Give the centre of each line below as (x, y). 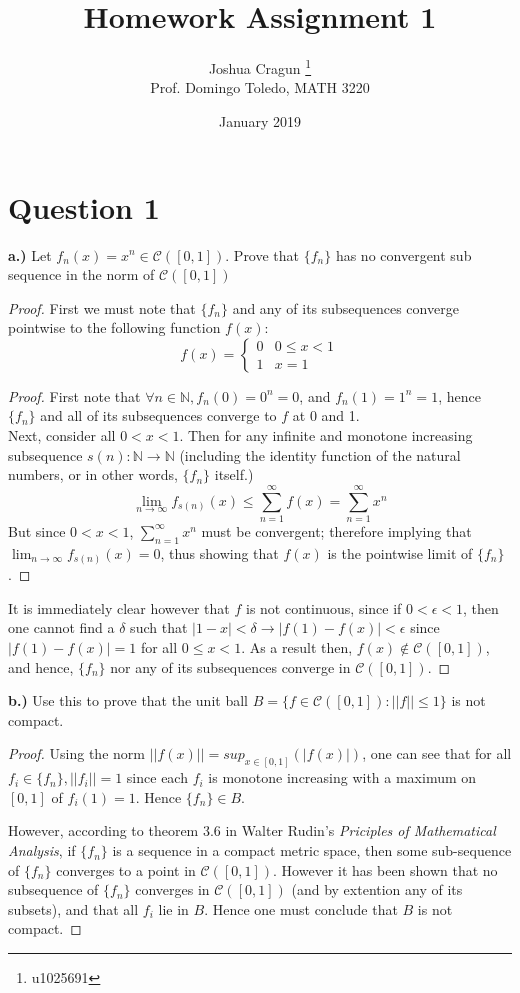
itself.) (234, 474)
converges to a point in (126, 869)
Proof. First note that (74, 395)
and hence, (41, 666)
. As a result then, (297, 647)
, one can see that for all (437, 753)
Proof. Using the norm (76, 753)
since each (157, 777)
